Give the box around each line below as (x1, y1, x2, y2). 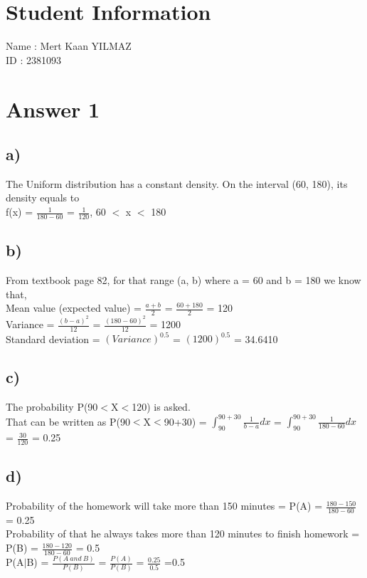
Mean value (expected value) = (6, 300, 142, 315)
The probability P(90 (6, 399, 98, 414)
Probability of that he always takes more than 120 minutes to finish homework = (6, 526, 360, 541)
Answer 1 (6, 94, 100, 123)
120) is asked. (132, 399, 191, 414)
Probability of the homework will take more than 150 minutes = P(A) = (6, 498, 323, 513)
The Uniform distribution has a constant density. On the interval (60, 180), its (6, 176, 348, 191)
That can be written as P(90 (6, 414, 130, 429)
